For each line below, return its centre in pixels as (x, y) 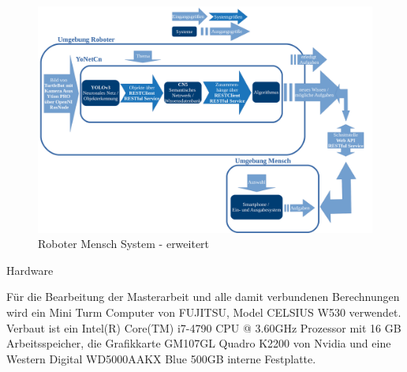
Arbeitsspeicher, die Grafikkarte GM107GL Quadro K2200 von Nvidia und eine (199, 343)
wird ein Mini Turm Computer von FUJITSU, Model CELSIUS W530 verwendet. (204, 312)
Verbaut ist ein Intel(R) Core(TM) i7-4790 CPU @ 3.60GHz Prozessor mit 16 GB (204, 327)
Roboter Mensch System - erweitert (124, 244)
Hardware (30, 270)
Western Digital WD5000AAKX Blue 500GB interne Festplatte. (161, 358)
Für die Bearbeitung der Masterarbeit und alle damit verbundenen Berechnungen (203, 297)
